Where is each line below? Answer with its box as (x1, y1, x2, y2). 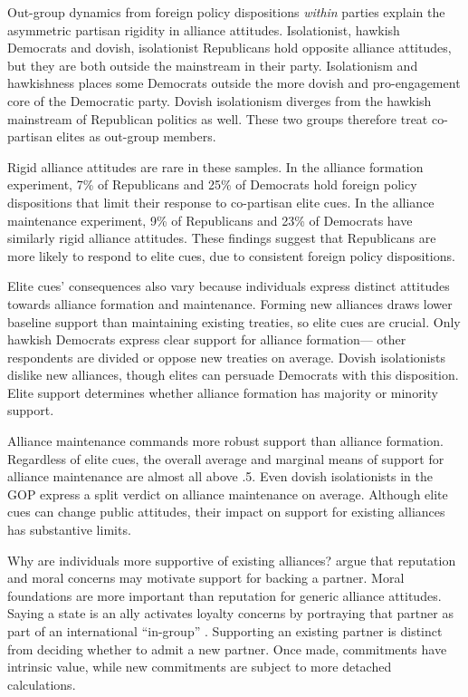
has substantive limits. (7, 520, 131, 539)
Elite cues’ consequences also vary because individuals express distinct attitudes (7, 276, 450, 295)
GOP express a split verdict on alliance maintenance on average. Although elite (7, 484, 448, 503)
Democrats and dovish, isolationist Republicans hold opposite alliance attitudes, (7, 38, 452, 57)
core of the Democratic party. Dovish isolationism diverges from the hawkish (7, 91, 432, 110)
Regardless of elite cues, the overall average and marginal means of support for (7, 449, 444, 468)
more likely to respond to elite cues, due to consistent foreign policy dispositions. (7, 246, 455, 265)
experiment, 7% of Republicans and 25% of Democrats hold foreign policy (7, 175, 417, 194)
